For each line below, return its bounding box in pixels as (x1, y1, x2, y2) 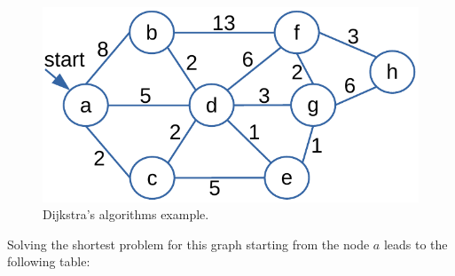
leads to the (383, 234, 448, 253)
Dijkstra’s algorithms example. (43, 205, 209, 224)
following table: (7, 252, 90, 271)
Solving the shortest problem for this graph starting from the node (7, 234, 370, 253)
